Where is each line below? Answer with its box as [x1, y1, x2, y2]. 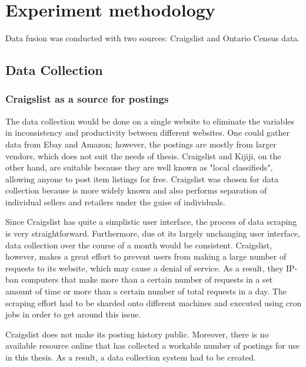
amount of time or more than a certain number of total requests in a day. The [5, 285, 287, 297]
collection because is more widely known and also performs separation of [5, 184, 267, 196]
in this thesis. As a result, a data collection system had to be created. [5, 351, 256, 363]
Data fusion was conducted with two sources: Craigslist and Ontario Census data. [5, 32, 300, 44]
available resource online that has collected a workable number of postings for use [5, 339, 300, 352]
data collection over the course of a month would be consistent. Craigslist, [5, 238, 272, 251]
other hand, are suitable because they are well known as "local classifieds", [5, 161, 273, 173]
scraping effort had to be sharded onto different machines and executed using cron [5, 296, 302, 309]
